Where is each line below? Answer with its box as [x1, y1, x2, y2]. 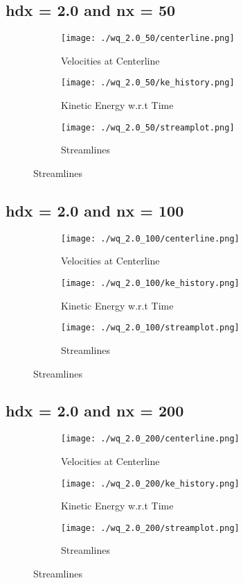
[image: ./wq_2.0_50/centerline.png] [61, 33, 235, 44]
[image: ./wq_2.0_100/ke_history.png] [61, 278, 240, 288]
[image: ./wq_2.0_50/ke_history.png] [61, 78, 235, 88]
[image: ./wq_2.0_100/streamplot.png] [61, 323, 240, 333]
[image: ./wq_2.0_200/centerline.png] [61, 434, 240, 444]
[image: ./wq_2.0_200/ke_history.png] [61, 478, 240, 489]
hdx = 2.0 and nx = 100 [6, 199, 184, 221]
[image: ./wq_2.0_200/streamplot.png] [61, 523, 240, 533]
